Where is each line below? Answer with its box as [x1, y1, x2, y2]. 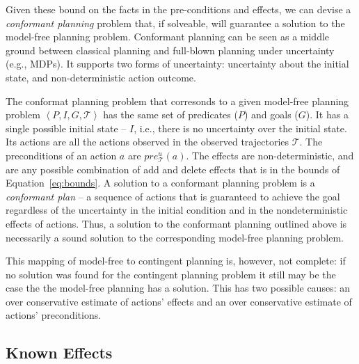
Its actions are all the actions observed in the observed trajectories [6, 134, 289, 149]
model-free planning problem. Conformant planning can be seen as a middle [6, 29, 330, 44]
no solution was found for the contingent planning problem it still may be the [6, 267, 336, 281]
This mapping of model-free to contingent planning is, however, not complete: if [6, 253, 346, 268]
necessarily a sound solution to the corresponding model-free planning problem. [6, 230, 344, 244]
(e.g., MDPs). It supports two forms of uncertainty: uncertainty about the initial [6, 56, 349, 71]
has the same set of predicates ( [103, 107, 238, 122]
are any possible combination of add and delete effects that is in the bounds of [6, 161, 340, 176]
